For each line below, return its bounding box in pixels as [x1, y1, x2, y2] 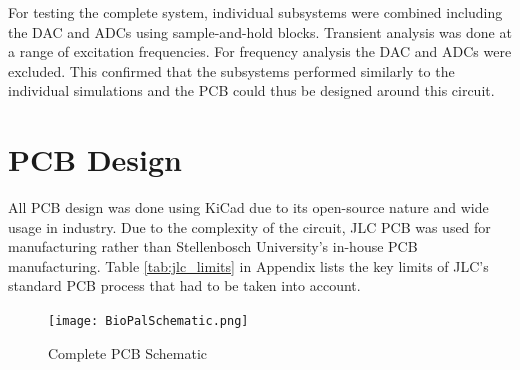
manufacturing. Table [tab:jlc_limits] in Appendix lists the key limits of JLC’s [8, 255, 489, 276]
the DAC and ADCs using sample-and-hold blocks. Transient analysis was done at [8, 21, 512, 42]
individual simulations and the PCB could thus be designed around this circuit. [8, 80, 495, 101]
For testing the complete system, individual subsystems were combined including [8, 2, 503, 22]
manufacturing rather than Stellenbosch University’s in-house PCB [8, 236, 418, 257]
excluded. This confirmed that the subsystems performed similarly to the [8, 60, 455, 81]
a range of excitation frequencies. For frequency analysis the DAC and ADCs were [8, 41, 512, 62]
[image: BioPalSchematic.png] [48, 314, 249, 329]
